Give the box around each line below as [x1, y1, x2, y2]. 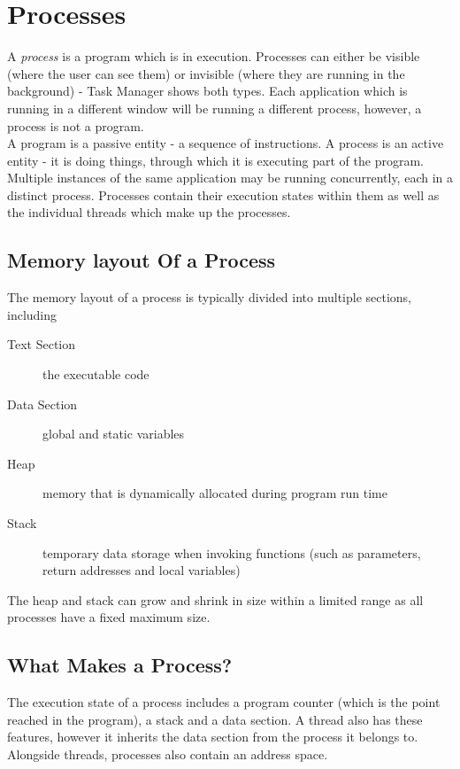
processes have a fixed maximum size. [7, 608, 211, 626]
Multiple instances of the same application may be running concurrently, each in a [7, 168, 453, 187]
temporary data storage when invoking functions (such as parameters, [42, 543, 421, 562]
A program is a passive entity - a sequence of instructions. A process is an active [7, 134, 444, 152]
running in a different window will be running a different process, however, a [7, 98, 422, 117]
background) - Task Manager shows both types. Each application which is [7, 82, 408, 100]
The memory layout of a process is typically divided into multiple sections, [7, 288, 412, 307]
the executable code [42, 365, 149, 384]
